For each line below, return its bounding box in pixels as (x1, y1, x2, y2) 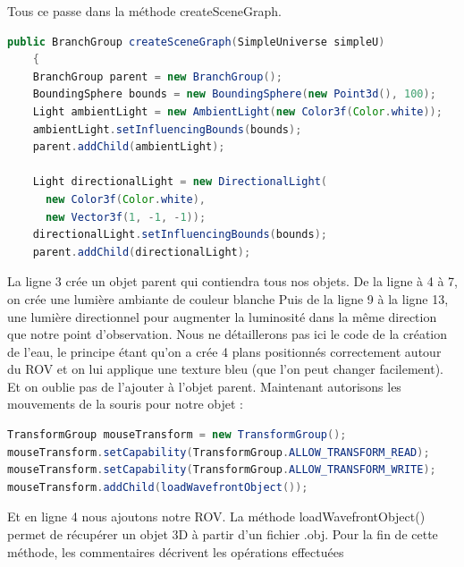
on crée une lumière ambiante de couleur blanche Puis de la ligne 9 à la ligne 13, (7, 289, 449, 308)
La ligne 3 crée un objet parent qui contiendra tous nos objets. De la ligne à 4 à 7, (7, 272, 458, 291)
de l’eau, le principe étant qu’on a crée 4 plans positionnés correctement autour (7, 342, 442, 360)
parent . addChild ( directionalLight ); (32, 245, 251, 258)
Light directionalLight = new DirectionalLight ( (32, 175, 328, 189)
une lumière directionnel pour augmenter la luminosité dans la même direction (7, 307, 437, 326)
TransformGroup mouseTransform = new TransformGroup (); (7, 428, 347, 442)
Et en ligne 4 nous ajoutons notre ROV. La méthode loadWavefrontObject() (7, 507, 426, 526)
